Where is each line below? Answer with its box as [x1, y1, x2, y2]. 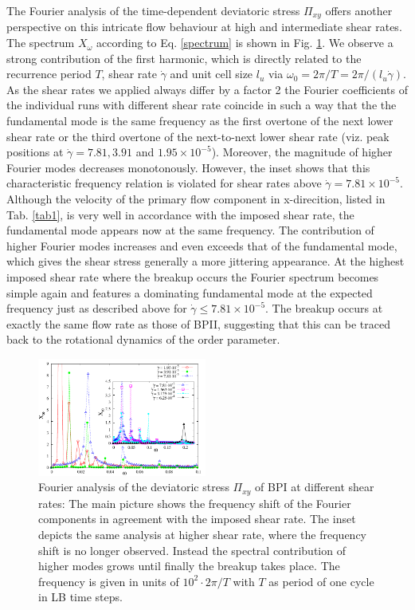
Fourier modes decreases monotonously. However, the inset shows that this [6, 159, 370, 175]
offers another [325, 2, 393, 18]
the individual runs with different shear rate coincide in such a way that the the [6, 96, 397, 113]
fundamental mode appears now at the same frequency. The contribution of [6, 222, 374, 238]
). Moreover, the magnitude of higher [211, 144, 393, 160]
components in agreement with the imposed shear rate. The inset [38, 510, 356, 527]
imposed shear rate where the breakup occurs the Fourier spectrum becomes [6, 268, 379, 285]
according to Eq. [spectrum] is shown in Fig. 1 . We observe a [96, 34, 393, 51]
